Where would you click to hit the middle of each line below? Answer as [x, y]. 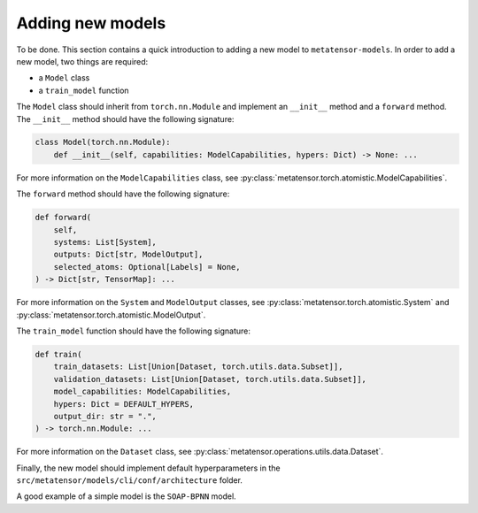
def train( [58, 354]
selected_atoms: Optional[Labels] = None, [147, 267]
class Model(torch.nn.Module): [103, 142]
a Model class [64, 78]
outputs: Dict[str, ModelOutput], [128, 255]
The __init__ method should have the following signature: [125, 119]
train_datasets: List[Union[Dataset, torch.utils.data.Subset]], [198, 367]
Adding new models [91, 23]
